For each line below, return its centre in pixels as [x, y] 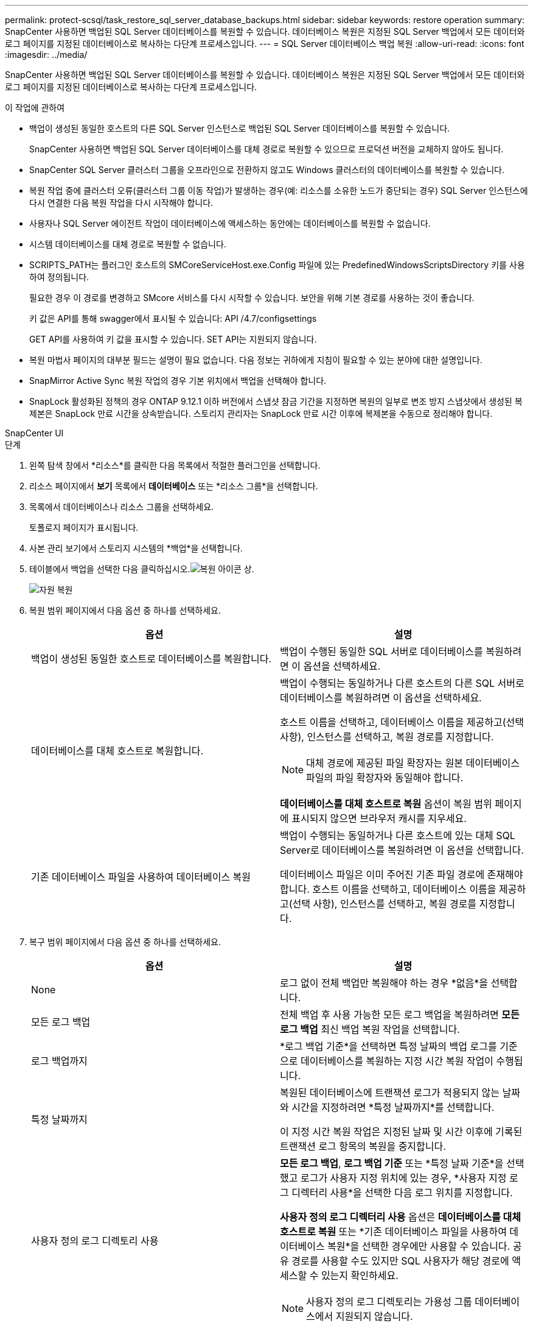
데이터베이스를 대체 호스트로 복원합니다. [117, 751]
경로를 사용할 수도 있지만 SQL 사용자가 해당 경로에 [400, 1261]
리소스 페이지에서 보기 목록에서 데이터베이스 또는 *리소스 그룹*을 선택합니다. [174, 486]
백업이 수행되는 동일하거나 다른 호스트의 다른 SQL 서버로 [402, 683]
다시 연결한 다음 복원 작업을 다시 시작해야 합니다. [121, 203]
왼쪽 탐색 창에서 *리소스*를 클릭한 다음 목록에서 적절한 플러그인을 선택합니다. [175, 465]
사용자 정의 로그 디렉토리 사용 [95, 1241]
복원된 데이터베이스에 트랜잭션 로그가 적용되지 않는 [390, 1093]
